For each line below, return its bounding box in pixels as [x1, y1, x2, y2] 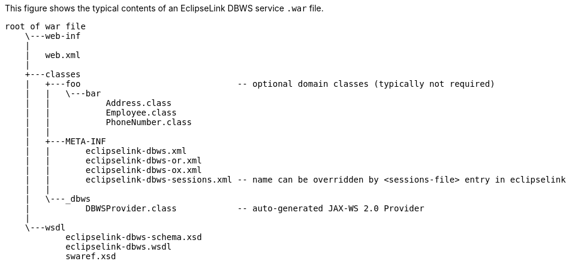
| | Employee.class [25, 108, 177, 117]
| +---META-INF [25, 136, 106, 146]
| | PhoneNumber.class [25, 117, 192, 127]
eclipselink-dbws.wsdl [65, 242, 172, 251]
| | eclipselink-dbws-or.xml [25, 156, 202, 165]
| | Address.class [25, 98, 172, 108]
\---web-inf [25, 31, 81, 41]
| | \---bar [25, 89, 101, 98]
